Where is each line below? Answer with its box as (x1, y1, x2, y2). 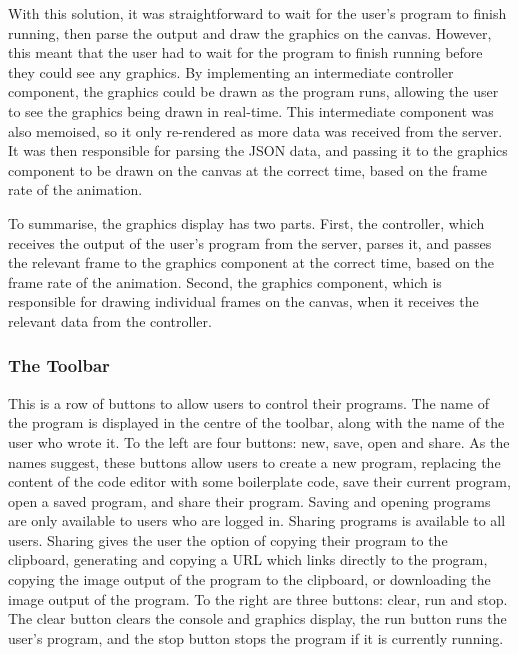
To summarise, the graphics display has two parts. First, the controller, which (8, 212, 485, 233)
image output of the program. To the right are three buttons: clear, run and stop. (8, 588, 508, 609)
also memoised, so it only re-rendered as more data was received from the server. (8, 120, 503, 141)
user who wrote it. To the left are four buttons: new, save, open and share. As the (8, 431, 510, 452)
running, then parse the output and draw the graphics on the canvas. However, (8, 22, 492, 43)
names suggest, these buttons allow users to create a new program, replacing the (8, 451, 501, 472)
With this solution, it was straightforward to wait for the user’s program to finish (8, 3, 507, 23)
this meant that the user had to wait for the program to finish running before (8, 42, 483, 63)
